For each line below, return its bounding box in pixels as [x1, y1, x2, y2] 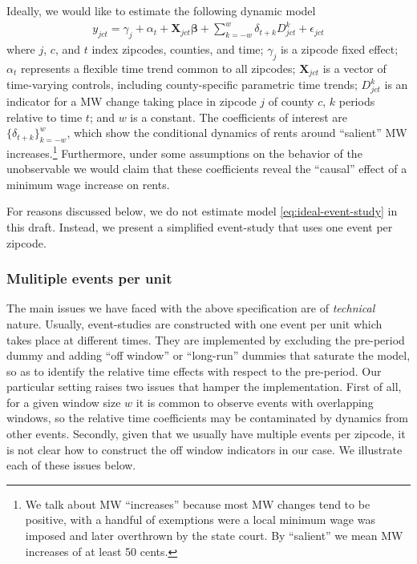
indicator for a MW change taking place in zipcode [6, 92, 257, 109]
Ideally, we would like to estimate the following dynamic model [6, 2, 316, 18]
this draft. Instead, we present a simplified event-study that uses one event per [6, 218, 393, 235]
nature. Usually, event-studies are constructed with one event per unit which [6, 315, 383, 332]
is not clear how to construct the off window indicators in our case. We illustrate [6, 441, 403, 457]
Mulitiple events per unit [6, 268, 172, 288]
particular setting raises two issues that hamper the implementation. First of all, [6, 378, 402, 395]
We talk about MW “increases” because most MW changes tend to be [25, 495, 370, 512]
